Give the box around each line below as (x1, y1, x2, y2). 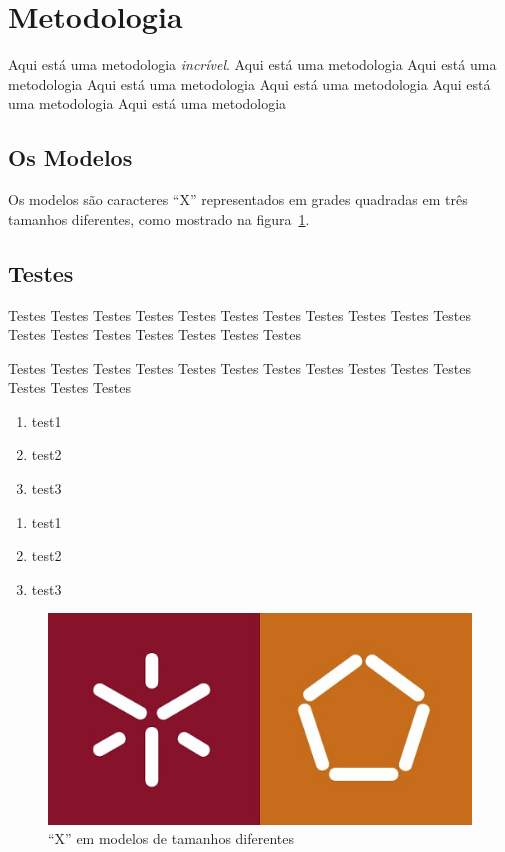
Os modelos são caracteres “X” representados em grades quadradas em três (8, 189, 468, 210)
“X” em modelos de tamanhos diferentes (48, 828, 295, 849)
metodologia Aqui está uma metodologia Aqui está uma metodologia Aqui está (8, 73, 491, 94)
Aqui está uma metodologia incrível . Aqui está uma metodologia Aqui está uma (8, 54, 497, 75)
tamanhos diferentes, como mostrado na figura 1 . (8, 208, 310, 229)
